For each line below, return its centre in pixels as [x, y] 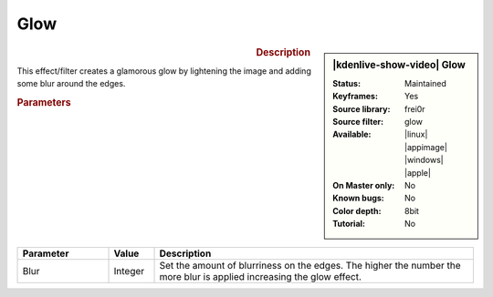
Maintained [426, 83]
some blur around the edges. [71, 84]
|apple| [418, 172]
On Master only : [364, 185]
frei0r [415, 108]
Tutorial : [349, 224]
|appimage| [426, 147]
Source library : [362, 108]
